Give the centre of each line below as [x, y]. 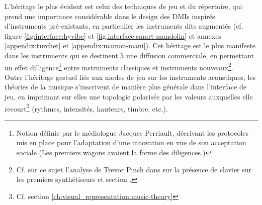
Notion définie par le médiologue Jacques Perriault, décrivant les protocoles [133, 132]
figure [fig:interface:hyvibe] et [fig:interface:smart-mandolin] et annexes [113, 35]
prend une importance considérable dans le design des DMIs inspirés [110, 16]
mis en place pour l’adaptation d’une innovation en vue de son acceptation [131, 142]
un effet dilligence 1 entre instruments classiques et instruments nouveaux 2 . [119, 66]
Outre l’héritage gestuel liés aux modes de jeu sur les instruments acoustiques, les [130, 77]
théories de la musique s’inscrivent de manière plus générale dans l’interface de [125, 87]
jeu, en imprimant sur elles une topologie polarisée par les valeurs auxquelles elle [129, 96]
